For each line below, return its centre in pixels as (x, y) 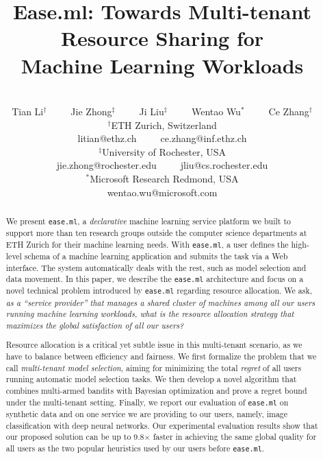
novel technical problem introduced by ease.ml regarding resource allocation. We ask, (159, 291)
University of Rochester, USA (164, 151)
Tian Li (28, 111)
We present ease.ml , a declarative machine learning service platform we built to (148, 221)
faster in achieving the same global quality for (235, 437)
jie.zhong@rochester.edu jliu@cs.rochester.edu (162, 165)
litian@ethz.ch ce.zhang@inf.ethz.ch (162, 138)
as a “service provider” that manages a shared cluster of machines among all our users (160, 302)
